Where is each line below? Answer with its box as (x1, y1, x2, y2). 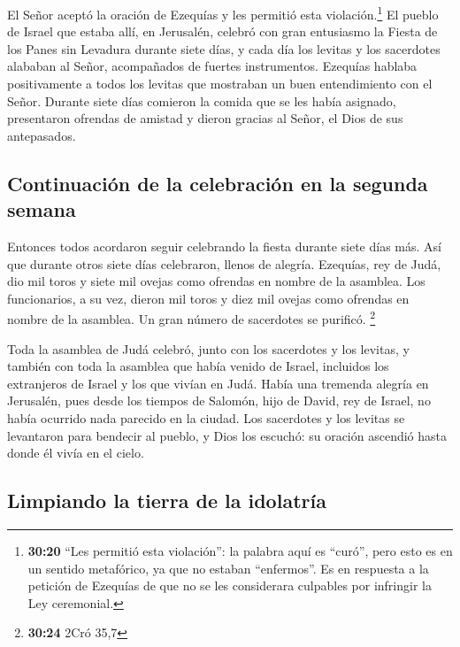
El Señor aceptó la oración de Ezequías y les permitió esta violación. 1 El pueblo (7, 3, 439, 23)
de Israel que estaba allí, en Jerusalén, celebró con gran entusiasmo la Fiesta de (7, 22, 438, 41)
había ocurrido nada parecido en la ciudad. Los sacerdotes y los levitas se (7, 409, 405, 427)
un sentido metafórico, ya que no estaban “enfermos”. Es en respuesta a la (27, 558, 429, 577)
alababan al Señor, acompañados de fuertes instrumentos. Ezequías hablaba (7, 57, 418, 75)
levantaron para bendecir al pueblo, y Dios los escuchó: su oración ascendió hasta (7, 426, 448, 444)
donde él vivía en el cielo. (7, 443, 144, 462)
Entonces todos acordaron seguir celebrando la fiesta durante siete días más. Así (7, 237, 441, 255)
